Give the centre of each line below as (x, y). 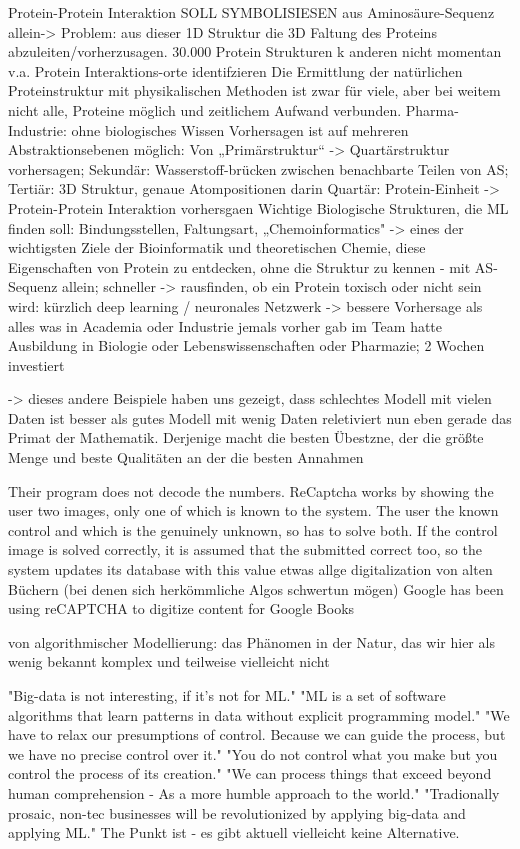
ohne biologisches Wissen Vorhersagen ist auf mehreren (240, 129)
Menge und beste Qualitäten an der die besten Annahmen (186, 457)
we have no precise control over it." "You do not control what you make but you (253, 753)
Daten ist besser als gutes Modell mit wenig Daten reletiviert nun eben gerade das (260, 417)
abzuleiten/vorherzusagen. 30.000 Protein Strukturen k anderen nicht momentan (255, 51)
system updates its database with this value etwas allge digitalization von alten (250, 569)
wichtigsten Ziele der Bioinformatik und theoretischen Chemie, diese (217, 247)
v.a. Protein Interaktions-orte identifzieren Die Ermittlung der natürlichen (235, 70)
